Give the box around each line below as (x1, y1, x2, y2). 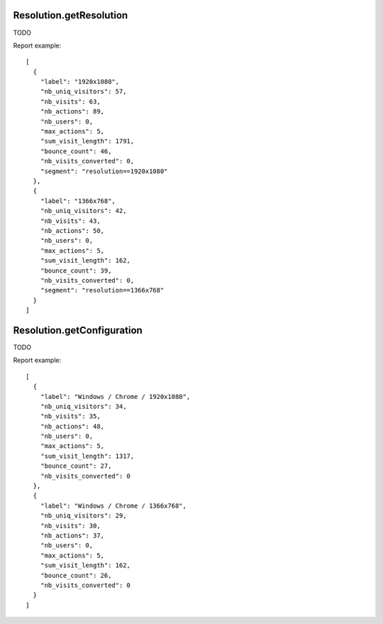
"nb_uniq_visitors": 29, (40, 512, 127, 520)
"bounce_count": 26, (40, 571, 112, 579)
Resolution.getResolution (13, 9, 128, 21)
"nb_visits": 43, (40, 217, 101, 225)
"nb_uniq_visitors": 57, (40, 87, 127, 96)
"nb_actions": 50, (40, 226, 105, 234)
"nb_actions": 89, (40, 107, 105, 116)
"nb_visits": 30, (40, 522, 101, 530)
